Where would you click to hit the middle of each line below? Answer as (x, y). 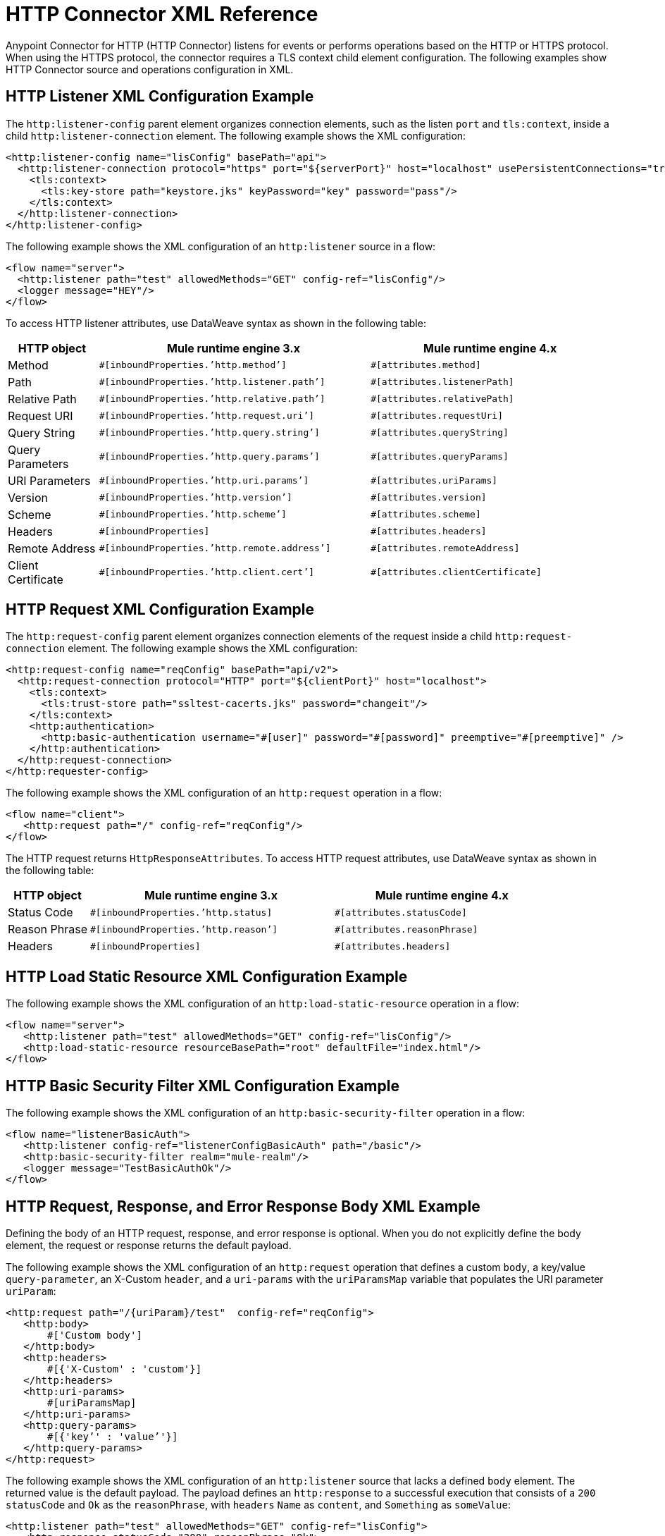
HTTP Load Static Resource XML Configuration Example (207, 976)
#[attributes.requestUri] (437, 416)
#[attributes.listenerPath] (442, 382)
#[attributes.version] (429, 498)
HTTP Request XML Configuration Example (160, 610)
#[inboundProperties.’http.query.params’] (209, 457)
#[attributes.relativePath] (442, 399)
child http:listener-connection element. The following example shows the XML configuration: (236, 135)
